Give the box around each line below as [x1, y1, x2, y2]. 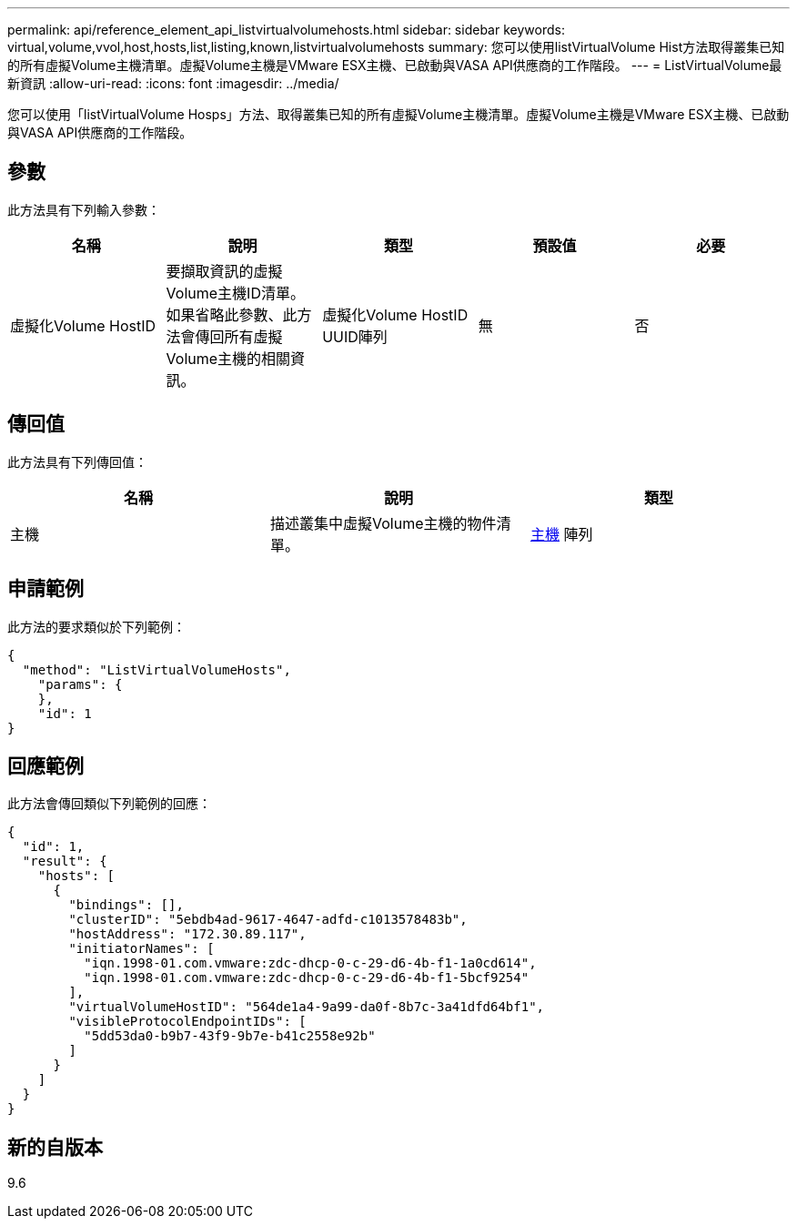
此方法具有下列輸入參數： [7, 201, 160, 218]
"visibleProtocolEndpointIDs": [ [68, 1014, 307, 1029]
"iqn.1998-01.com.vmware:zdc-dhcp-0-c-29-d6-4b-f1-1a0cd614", [84, 956, 537, 971]
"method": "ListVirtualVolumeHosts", [22, 662, 291, 677]
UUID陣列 [322, 327, 388, 346]
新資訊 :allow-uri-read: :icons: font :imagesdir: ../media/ [7, 76, 339, 91]
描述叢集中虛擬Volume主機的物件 [269, 513, 497, 532]
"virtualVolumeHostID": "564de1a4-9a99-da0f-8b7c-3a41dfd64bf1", [68, 999, 545, 1015]
